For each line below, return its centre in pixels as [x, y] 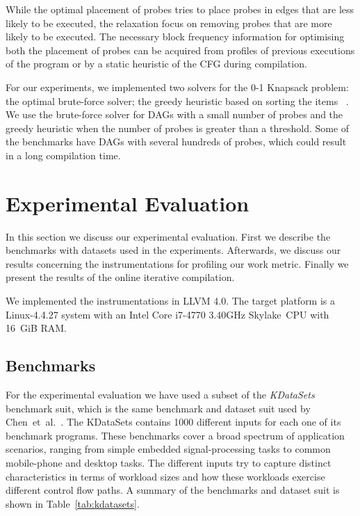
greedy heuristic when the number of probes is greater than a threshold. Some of [178, 128]
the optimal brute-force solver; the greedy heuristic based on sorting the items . [177, 100]
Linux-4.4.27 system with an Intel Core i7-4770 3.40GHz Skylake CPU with [167, 314]
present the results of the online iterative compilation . [120, 277]
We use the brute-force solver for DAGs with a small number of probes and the [174, 114]
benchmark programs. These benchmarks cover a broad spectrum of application [175, 435]
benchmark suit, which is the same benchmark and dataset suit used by [158, 408]
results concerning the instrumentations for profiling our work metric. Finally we [177, 263]
